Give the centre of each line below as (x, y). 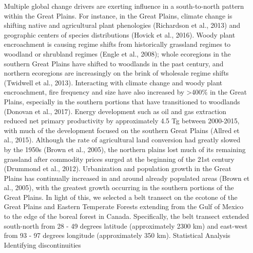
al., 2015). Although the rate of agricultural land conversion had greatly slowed (122, 140)
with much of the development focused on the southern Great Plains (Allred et (122, 130)
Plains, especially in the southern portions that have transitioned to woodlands (122, 101)
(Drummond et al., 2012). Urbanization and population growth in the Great (118, 168)
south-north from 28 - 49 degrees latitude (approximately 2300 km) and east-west (126, 225)
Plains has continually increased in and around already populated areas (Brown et (127, 178)
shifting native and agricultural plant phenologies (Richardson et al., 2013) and (122, 25)
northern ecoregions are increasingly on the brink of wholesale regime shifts (117, 73)
